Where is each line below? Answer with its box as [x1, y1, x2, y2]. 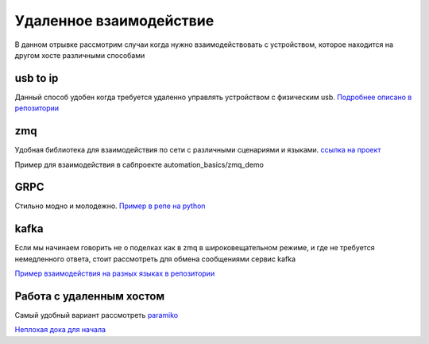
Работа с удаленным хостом [14, 289, 165, 303]
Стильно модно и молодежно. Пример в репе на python [14, 201, 206, 211]
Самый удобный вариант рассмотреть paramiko [14, 311, 179, 320]
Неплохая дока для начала [14, 325, 106, 334]
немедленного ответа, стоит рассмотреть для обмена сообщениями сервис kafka [14, 254, 296, 264]
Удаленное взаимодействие [14, 12, 214, 29]
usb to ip [14, 72, 59, 85]
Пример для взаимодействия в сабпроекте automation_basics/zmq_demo [14, 160, 264, 169]
